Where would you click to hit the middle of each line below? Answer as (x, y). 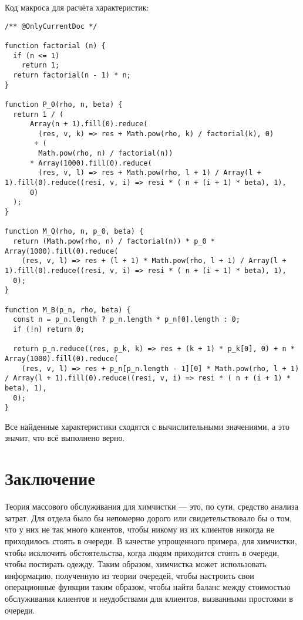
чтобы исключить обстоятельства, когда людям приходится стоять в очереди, (142, 552)
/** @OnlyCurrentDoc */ (51, 26)
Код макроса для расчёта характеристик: (77, 7)
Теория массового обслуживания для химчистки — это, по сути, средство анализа (151, 506)
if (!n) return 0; (49, 329)
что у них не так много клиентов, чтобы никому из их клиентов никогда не (140, 529)
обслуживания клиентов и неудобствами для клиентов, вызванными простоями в (149, 598)
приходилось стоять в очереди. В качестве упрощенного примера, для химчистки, (151, 540)
